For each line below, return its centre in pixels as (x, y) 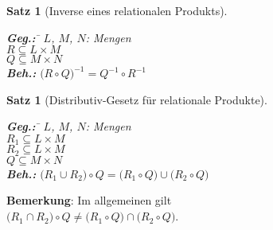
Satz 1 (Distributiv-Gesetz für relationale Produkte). (137, 99)
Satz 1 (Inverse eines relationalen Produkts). (117, 10)
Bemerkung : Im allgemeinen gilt (89, 200)
